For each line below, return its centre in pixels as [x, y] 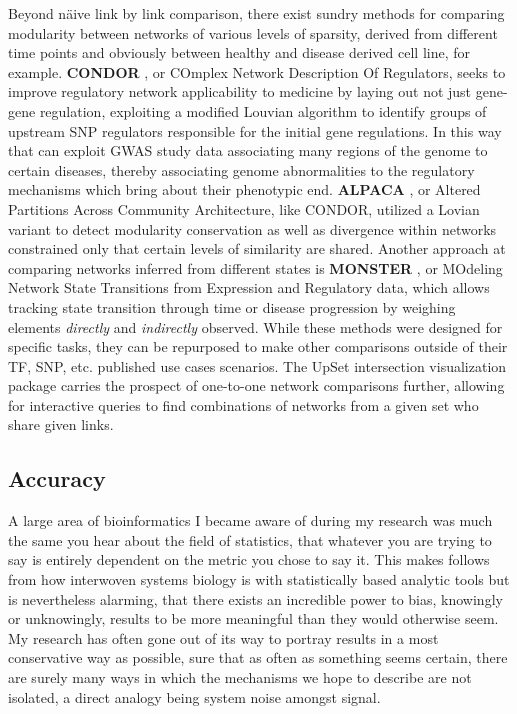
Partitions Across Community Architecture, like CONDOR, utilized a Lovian [244, 208]
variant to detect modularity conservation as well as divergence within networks [252, 228]
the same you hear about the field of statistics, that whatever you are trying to [250, 539]
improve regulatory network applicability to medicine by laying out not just [240, 91]
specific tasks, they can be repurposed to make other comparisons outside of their [258, 346]
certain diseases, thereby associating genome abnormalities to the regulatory [241, 169]
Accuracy [57, 478]
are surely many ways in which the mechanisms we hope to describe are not [240, 677]
